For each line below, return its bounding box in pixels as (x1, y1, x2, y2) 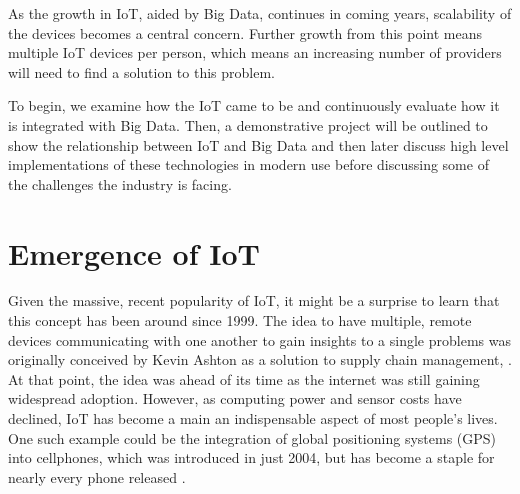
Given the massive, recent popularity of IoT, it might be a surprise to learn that (8, 290, 500, 311)
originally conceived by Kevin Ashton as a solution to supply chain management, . (8, 349, 512, 370)
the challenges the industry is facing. (8, 173, 232, 194)
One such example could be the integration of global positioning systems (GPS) (8, 427, 497, 448)
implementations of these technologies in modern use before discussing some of (8, 154, 489, 175)
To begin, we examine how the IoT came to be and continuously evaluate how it (8, 95, 500, 116)
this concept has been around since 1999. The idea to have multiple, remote (8, 310, 472, 331)
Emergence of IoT (8, 232, 260, 273)
